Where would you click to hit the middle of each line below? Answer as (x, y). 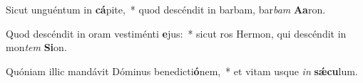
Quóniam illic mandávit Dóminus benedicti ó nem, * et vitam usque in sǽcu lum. (182, 71)
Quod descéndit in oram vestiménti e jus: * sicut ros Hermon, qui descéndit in (176, 33)
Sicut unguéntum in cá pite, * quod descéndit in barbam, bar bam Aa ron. (166, 9)
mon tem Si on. (36, 47)
